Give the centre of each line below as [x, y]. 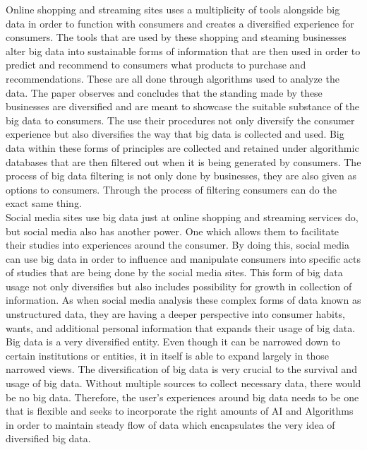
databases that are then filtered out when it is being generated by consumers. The [183, 161]
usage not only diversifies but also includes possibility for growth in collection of [179, 286]
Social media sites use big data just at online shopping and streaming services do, [182, 217]
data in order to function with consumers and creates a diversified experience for [180, 23]
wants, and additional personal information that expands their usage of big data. [181, 327]
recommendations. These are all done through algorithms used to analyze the [173, 78]
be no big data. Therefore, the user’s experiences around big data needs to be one [182, 397]
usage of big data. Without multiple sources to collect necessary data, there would [183, 383]
